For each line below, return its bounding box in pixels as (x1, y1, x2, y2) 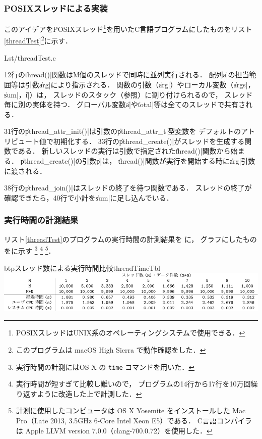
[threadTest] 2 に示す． (4, 34, 72, 46)
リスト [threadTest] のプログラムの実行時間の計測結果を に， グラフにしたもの (4, 233, 257, 244)
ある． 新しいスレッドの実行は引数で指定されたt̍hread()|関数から (18, 145, 231, 156)
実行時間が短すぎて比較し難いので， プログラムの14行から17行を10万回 (16, 378, 251, 389)
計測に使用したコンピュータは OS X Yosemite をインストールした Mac (16, 405, 246, 416)
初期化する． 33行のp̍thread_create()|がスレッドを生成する (53, 135, 245, 146)
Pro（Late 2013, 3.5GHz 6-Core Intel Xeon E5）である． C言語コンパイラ (16, 415, 252, 426)
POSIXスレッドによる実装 (4, 2, 108, 14)
